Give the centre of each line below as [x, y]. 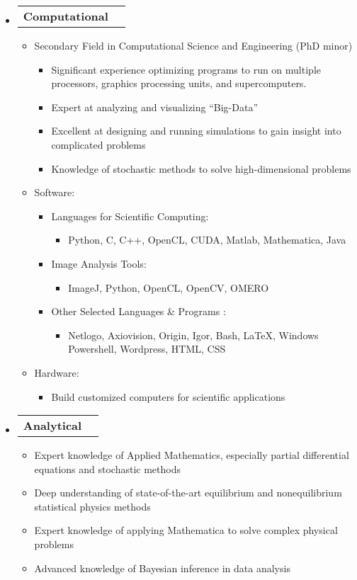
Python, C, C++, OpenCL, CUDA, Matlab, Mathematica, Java [207, 240]
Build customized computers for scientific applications [168, 396]
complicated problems [98, 144]
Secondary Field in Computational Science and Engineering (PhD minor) [193, 45]
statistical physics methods [92, 506]
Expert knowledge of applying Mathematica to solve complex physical [186, 530]
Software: [55, 192]
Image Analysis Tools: [99, 263]
